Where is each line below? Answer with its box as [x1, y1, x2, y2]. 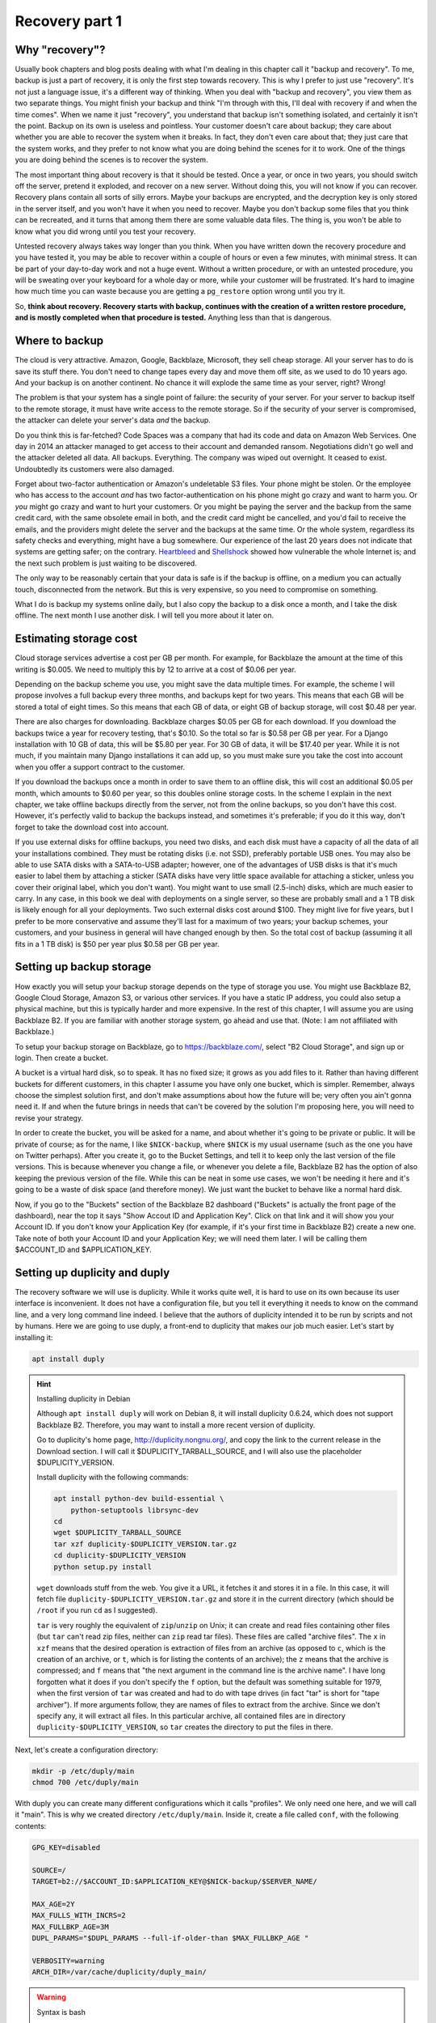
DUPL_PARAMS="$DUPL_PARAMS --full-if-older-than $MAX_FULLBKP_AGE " [31, 1933, 309, 1942]
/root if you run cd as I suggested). [36, 1605, 157, 1615]
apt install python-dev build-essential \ [53, 1494, 224, 1503]
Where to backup [15, 334, 104, 348]
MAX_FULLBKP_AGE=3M [31, 1922, 109, 1932]
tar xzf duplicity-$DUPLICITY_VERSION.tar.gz [53, 1539, 237, 1549]
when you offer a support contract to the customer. [15, 761, 186, 772]
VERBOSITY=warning [31, 1956, 105, 1966]
